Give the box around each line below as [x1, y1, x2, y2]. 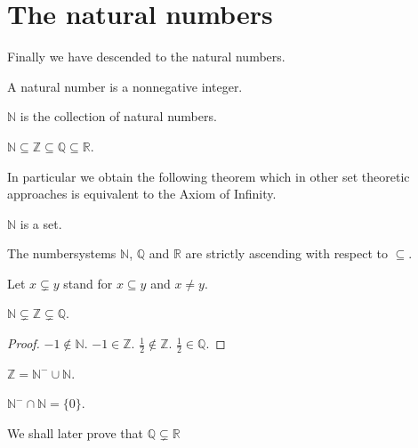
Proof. [7, 334, 40, 353]
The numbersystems [7, 244, 117, 263]
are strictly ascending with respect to [185, 244, 389, 263]
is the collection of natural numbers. [20, 107, 217, 126]
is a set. [20, 214, 62, 232]
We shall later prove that [7, 424, 143, 443]
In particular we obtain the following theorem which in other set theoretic [7, 167, 410, 185]
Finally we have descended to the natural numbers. [7, 47, 285, 66]
